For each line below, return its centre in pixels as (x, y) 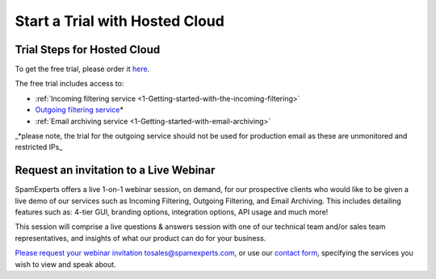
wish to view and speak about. (65, 264)
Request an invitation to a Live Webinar (115, 171)
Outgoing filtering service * (80, 110)
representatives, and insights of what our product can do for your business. (140, 238)
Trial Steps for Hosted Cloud (88, 50)
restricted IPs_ (39, 147)
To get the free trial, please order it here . (82, 69)
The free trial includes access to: (69, 84)
